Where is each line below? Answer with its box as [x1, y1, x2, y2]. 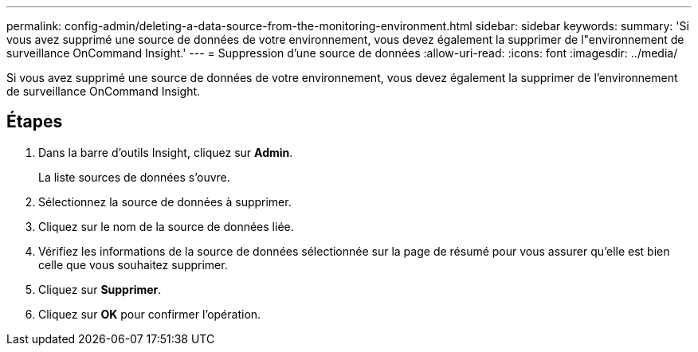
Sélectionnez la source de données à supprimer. [38, 194, 292, 209]
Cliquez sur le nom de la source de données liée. [38, 219, 294, 233]
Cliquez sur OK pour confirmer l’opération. [38, 307, 261, 321]
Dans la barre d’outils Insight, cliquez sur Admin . [38, 145, 293, 159]
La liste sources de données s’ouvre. [38, 170, 230, 184]
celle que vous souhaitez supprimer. [38, 257, 228, 272]
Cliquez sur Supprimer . [38, 282, 162, 296]
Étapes [6, 111, 63, 132]
